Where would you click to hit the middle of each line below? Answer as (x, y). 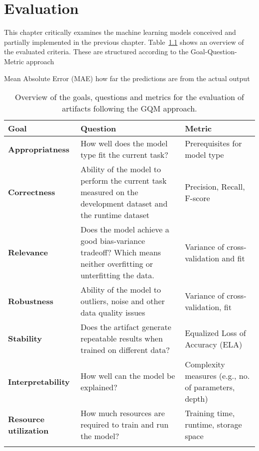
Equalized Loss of (215, 333)
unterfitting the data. (117, 275)
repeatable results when (122, 338)
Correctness (32, 192)
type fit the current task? (124, 155)
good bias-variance (113, 241)
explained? (99, 387)
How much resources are (123, 413)
